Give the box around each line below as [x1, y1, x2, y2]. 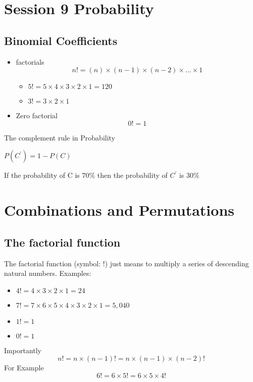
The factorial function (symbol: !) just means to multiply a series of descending [4, 258, 249, 268]
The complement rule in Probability [4, 132, 116, 142]
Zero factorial [16, 110, 58, 121]
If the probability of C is [4, 170, 80, 180]
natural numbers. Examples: [4, 268, 91, 278]
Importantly [4, 345, 41, 355]
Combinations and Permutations [4, 200, 234, 220]
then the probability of [97, 170, 168, 180]
